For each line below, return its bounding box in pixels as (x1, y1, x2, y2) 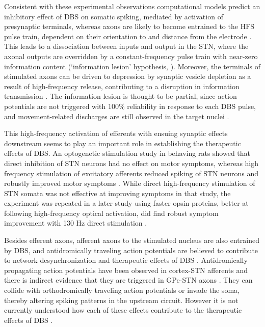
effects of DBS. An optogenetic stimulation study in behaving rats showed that (4, 148, 251, 158)
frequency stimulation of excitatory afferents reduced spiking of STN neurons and (4, 168, 259, 178)
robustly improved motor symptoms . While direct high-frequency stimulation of (4, 178, 255, 188)
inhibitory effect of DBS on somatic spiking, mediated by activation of (4, 11, 223, 21)
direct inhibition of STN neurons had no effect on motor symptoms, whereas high (4, 157, 259, 168)
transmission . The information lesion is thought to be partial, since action (4, 91, 237, 101)
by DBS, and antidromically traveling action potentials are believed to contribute (4, 244, 258, 255)
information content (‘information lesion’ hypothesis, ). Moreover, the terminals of (4, 61, 260, 71)
